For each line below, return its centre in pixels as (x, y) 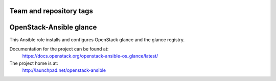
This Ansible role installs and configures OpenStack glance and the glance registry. (97, 39)
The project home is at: (34, 63)
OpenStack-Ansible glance (53, 27)
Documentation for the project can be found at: (59, 49)
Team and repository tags (51, 11)
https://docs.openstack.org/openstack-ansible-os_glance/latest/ (90, 56)
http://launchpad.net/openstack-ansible (64, 70)
